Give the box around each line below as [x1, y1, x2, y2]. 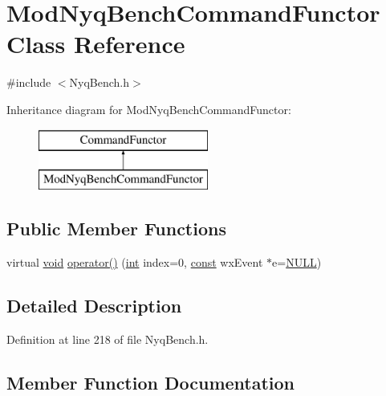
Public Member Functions [6, 216, 226, 241]
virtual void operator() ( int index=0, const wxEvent [6, 253, 263, 270]
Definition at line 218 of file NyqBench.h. [6, 330, 209, 347]
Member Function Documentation [6, 369, 295, 394]
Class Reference [6, 27, 185, 60]
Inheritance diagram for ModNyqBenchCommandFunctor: [6, 100, 291, 117]
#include [6, 74, 51, 91]
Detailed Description [6, 292, 182, 317]
